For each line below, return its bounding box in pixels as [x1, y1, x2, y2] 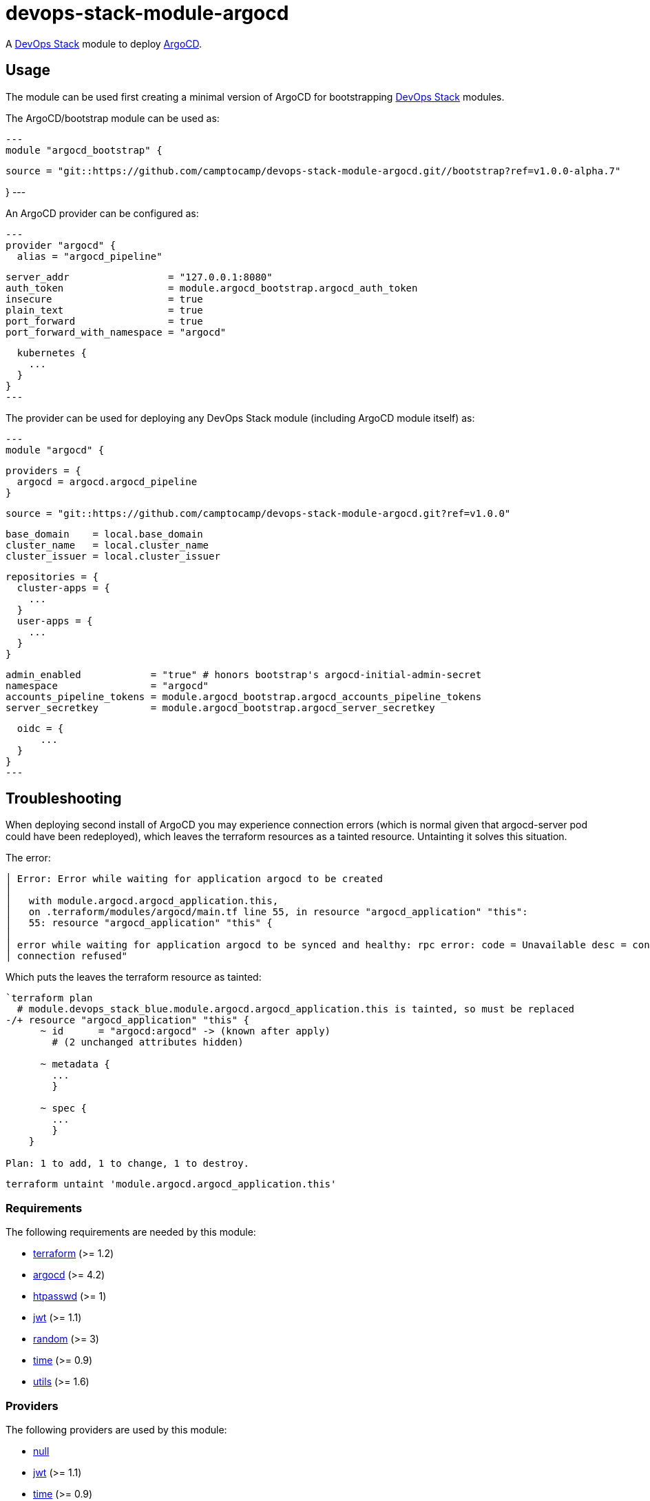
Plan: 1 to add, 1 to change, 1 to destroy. [6, 1158, 250, 1170]
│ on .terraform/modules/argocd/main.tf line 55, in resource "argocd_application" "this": [6, 906, 528, 918]
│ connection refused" [6, 950, 128, 962]
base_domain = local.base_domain [6, 528, 203, 540]
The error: [6, 852, 51, 864]
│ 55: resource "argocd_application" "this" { [6, 917, 273, 929]
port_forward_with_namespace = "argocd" [6, 326, 227, 338]
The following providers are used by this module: [6, 1423, 227, 1436]
